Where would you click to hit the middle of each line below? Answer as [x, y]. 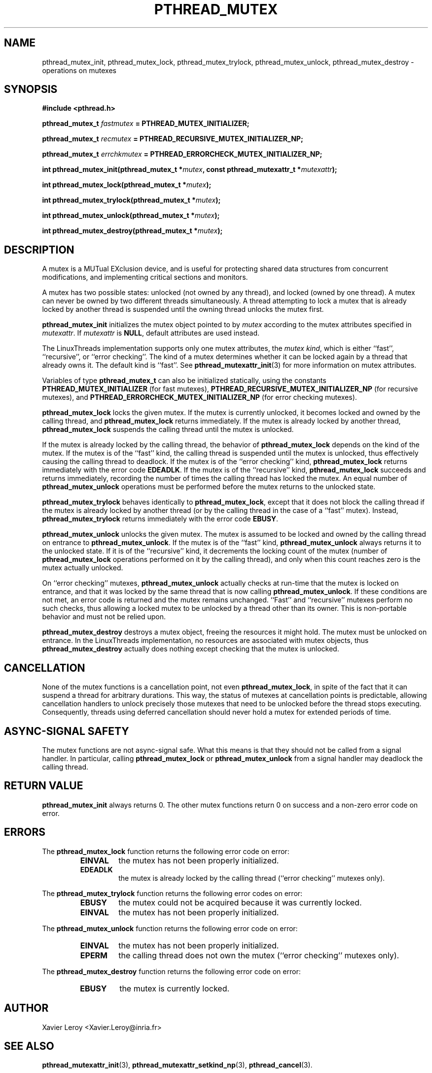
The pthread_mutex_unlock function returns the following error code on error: [170, 928]
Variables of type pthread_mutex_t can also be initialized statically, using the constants [184, 381]
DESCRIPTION [39, 250]
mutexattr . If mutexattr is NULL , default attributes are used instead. [151, 333]
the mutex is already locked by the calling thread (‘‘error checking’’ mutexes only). [252, 878]
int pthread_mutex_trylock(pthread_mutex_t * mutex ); [131, 200]
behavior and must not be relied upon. [104, 617]
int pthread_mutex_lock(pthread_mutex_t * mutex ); [127, 185]
